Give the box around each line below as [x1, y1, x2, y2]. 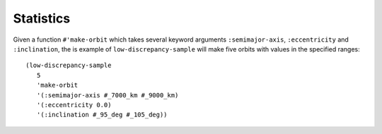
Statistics [13, 11, 71, 26]
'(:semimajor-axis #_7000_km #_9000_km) [36, 91, 179, 99]
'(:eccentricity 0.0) [36, 101, 112, 109]
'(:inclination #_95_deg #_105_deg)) [36, 111, 168, 119]
